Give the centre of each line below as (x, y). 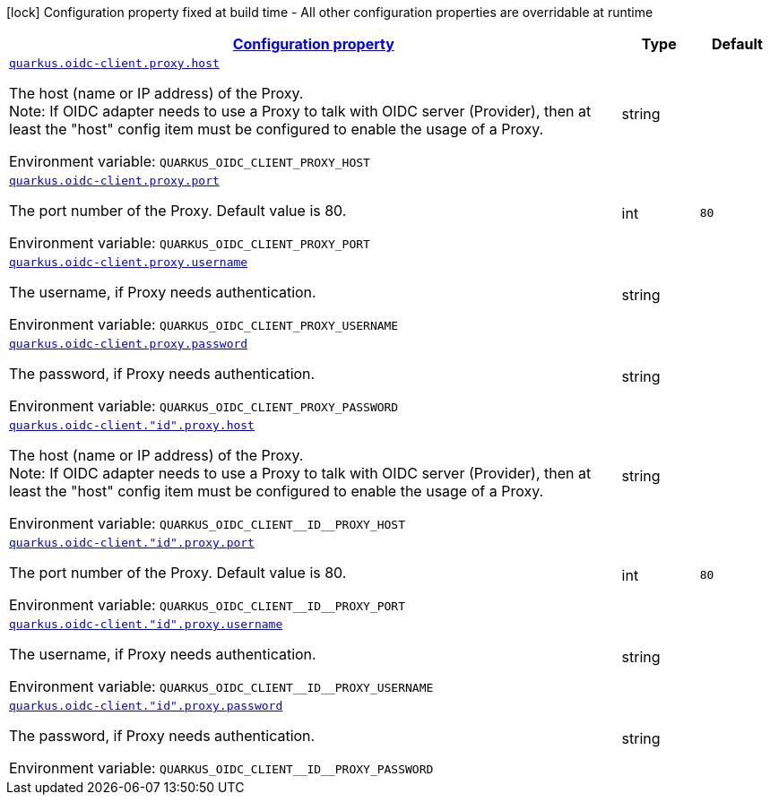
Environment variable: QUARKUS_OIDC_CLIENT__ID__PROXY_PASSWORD (221, 768)
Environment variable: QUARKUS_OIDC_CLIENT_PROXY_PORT (190, 243)
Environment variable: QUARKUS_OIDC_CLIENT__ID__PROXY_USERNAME (221, 686)
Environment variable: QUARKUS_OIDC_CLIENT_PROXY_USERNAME (204, 324)
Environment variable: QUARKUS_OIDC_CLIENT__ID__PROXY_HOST (208, 523)
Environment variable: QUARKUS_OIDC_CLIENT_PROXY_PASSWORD (204, 406)
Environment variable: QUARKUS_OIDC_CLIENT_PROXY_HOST (190, 161)
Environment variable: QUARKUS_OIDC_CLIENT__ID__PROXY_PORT (208, 605)
